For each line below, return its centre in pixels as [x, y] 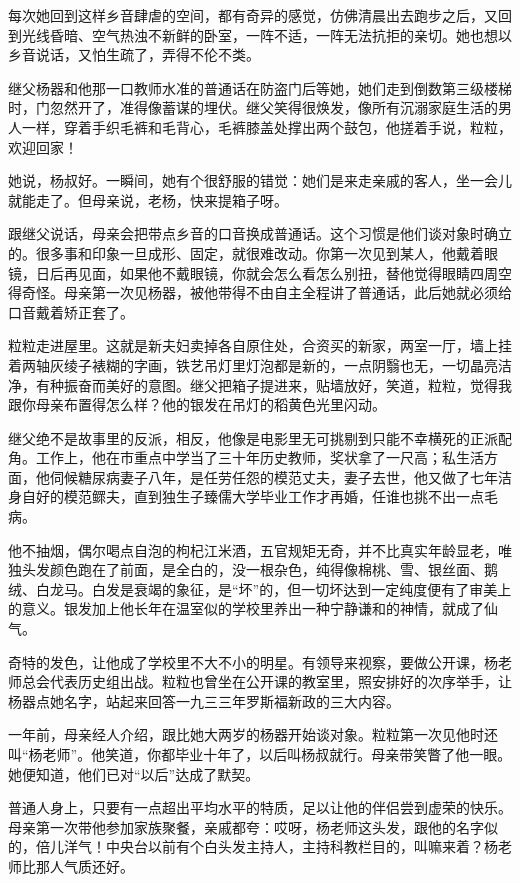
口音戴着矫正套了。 [71, 311]
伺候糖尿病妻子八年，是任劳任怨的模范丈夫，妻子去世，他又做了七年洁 [280, 476]
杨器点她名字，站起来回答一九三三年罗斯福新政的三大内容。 [204, 700]
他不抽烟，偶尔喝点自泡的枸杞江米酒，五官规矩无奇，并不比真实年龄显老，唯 [260, 549]
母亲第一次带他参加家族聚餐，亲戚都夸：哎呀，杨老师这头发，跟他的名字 [246, 826]
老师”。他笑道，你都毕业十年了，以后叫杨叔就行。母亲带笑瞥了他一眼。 [277, 754]
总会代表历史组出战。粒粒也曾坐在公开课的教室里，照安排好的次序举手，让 [266, 681]
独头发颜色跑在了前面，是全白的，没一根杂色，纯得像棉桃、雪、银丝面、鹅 [253, 569]
